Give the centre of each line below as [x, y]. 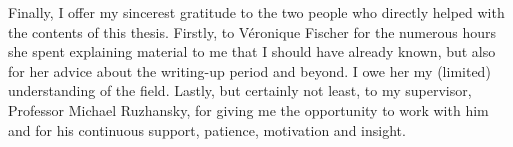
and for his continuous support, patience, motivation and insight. [207, 129]
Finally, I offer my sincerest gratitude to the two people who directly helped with [256, 12]
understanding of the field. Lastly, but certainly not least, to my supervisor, [240, 90]
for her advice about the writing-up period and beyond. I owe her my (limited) [249, 70]
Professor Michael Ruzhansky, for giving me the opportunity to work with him [248, 109]
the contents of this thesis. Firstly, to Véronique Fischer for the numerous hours [252, 31]
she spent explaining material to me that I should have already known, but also [252, 51]
